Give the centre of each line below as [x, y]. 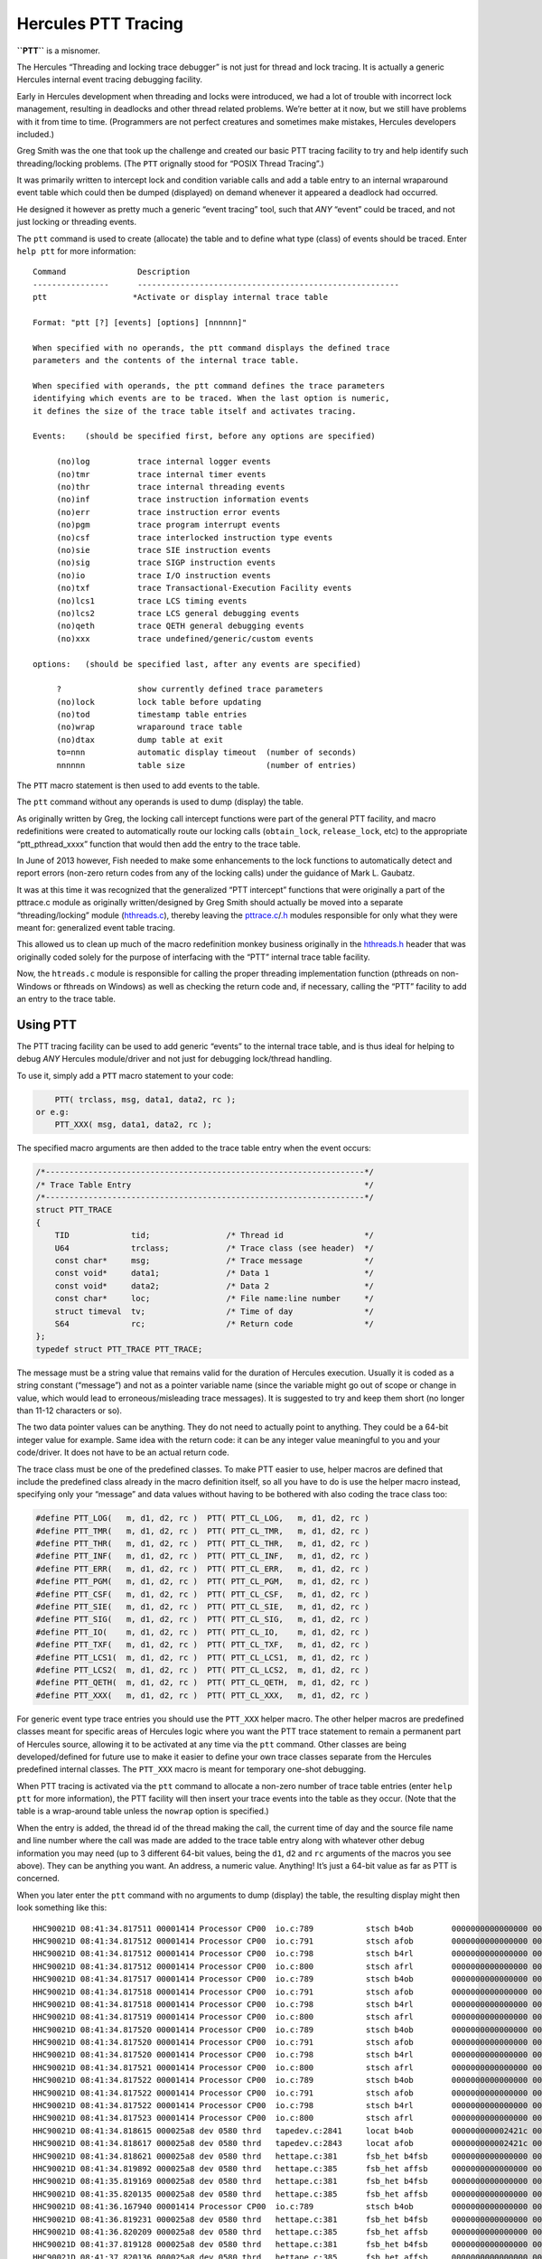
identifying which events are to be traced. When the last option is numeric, [211, 398]
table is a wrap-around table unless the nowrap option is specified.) [143, 1811]
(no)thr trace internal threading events [171, 487]
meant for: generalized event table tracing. [96, 927]
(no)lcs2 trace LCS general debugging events [178, 613]
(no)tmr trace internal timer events [161, 474]
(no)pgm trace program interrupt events [168, 525]
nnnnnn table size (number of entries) [206, 765]
